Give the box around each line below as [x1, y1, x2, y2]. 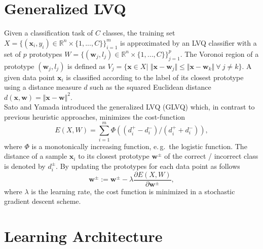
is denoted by [4, 160, 46, 171]
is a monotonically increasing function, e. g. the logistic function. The [31, 140, 247, 151]
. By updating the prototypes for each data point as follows [56, 160, 240, 171]
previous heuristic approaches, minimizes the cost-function [4, 111, 185, 122]
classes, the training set [102, 27, 175, 38]
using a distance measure [4, 82, 82, 92]
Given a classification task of [4, 27, 93, 38]
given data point [4, 72, 55, 82]
